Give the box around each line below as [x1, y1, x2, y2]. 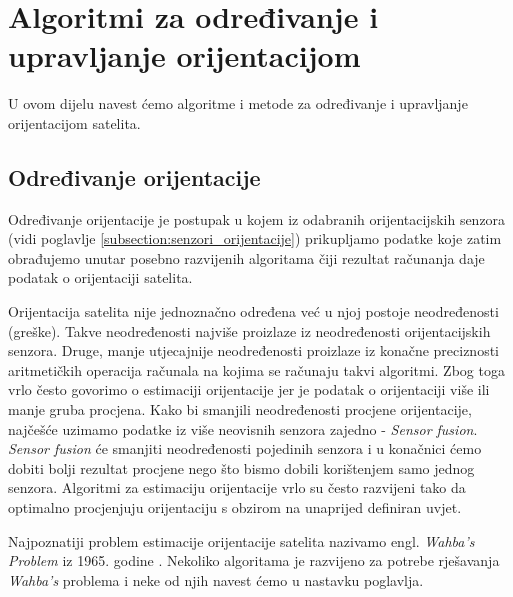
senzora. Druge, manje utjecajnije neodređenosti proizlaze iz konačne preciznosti [8, 340, 500, 361]
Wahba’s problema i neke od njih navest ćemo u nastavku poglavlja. [8, 569, 424, 590]
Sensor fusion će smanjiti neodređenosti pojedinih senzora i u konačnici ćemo [8, 438, 482, 459]
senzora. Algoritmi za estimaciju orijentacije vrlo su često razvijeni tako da [8, 477, 466, 498]
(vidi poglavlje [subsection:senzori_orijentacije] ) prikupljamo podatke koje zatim [8, 228, 502, 249]
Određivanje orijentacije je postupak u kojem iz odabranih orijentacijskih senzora [8, 208, 506, 229]
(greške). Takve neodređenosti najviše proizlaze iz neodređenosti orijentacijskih [8, 320, 491, 341]
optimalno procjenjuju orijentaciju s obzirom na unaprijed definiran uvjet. [8, 497, 462, 518]
